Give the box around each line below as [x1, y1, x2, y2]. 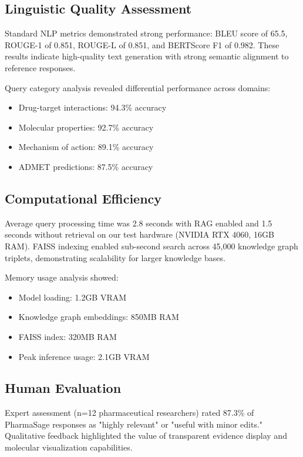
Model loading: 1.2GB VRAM [18, 291, 127, 303]
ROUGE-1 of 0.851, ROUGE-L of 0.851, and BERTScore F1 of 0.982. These [5, 38, 280, 51]
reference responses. [5, 61, 76, 74]
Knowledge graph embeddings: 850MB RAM [18, 311, 179, 323]
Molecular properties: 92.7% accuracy [18, 121, 154, 133]
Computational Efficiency [5, 189, 162, 207]
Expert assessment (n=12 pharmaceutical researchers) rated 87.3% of [5, 406, 254, 419]
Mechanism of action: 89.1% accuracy [18, 141, 154, 153]
